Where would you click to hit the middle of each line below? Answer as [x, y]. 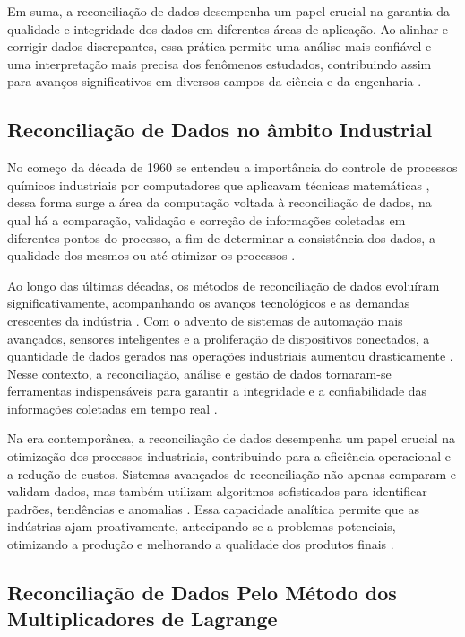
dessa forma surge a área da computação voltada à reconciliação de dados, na [220, 202]
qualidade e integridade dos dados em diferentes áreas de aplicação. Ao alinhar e [228, 28]
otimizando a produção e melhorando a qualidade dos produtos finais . [201, 544]
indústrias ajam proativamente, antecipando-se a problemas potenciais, [202, 526]
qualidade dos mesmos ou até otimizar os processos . [151, 255]
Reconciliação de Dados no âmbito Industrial [220, 130]
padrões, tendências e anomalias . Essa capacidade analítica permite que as [213, 508]
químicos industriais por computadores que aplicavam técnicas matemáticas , [219, 184]
